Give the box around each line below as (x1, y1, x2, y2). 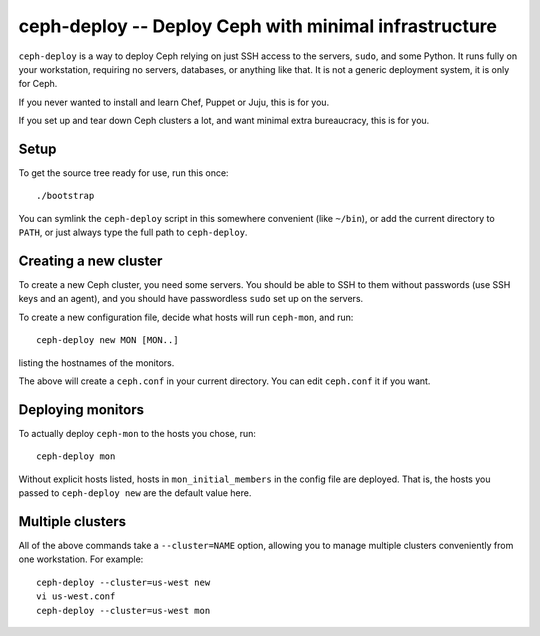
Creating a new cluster (18, 253, 163, 269)
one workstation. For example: (18, 553, 144, 565)
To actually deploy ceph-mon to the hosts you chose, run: (18, 427, 257, 439)
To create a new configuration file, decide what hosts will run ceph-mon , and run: (18, 311, 354, 323)
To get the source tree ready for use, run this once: (18, 167, 229, 179)
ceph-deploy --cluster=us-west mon (36, 605, 211, 616)
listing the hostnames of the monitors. (18, 356, 175, 369)
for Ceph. (18, 78, 58, 90)
